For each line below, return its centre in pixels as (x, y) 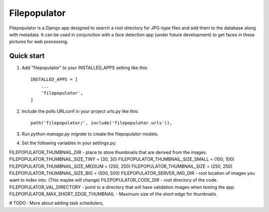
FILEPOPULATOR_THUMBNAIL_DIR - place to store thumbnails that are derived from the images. (108, 152)
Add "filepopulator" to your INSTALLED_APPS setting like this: (85, 68)
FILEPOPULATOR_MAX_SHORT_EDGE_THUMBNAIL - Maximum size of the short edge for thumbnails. (113, 194)
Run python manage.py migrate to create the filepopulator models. (90, 134)
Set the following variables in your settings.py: (69, 143)
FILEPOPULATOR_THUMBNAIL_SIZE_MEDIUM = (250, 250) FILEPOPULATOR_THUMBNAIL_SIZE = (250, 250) (121, 166)
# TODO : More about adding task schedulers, (57, 203)
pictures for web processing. (39, 42)
